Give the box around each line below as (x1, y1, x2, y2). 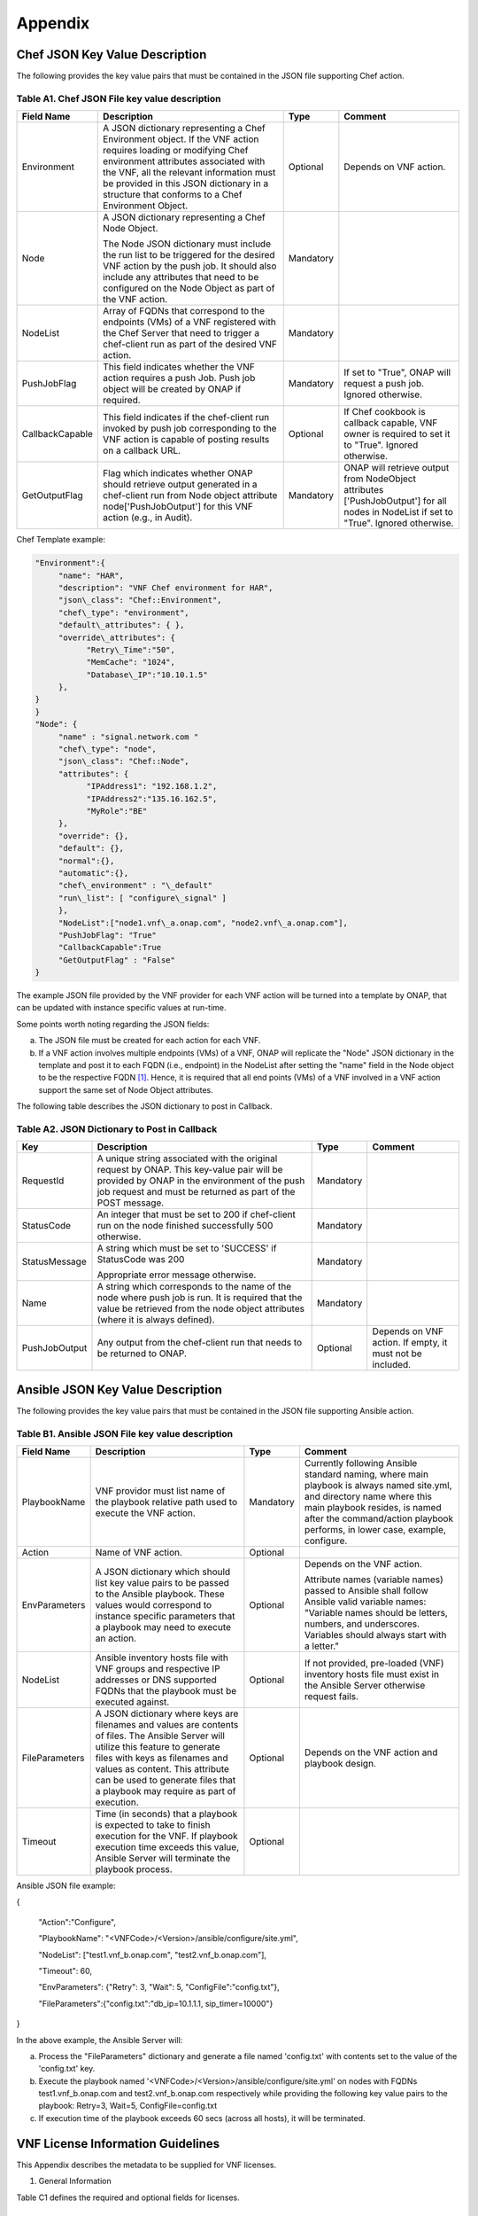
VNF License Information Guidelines (16, 2136, 220, 2151)
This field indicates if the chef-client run (103, 411, 270, 424)
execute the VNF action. (95, 1507, 197, 1519)
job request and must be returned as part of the (96, 1186, 296, 1198)
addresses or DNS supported (95, 1674, 217, 1686)
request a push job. (343, 378, 425, 390)
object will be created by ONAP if (103, 383, 242, 395)
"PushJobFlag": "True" (58, 930, 157, 940)
